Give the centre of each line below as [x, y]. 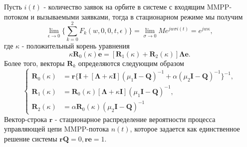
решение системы [31, 138]
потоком [16, 16]
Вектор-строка [26, 119]
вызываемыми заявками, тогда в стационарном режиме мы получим [140, 16]
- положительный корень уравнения [76, 46]
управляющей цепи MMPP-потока [56, 129]
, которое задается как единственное [185, 129]
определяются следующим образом [131, 63]
